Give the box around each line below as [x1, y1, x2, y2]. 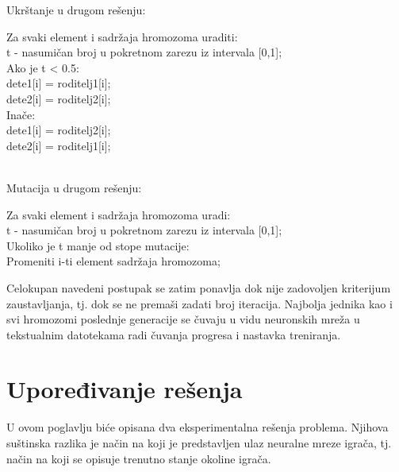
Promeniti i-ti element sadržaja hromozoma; [6, 253, 221, 269]
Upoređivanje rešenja [6, 373, 243, 405]
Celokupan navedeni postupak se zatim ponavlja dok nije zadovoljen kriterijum [6, 279, 391, 296]
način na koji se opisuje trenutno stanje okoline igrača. [6, 450, 271, 466]
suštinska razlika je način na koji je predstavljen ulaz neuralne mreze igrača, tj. [6, 435, 392, 451]
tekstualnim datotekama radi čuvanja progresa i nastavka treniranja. [6, 326, 341, 342]
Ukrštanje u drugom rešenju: [6, 2, 146, 17]
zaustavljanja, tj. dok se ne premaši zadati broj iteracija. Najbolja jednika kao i [6, 295, 393, 311]
